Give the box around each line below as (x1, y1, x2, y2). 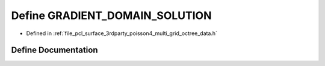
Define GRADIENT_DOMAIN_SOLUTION (11, 9, 212, 22)
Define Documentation (11, 45, 98, 55)
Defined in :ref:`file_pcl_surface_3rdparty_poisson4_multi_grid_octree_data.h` (26, 30, 218, 37)
